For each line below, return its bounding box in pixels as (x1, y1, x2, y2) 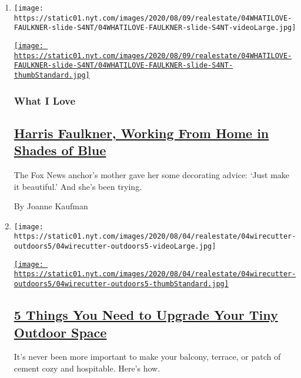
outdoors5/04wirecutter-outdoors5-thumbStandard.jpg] (14, 280, 229, 289)
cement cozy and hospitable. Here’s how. (14, 362, 160, 374)
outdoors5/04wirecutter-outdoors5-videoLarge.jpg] (14, 242, 216, 251)
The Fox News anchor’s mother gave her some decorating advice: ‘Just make (14, 169, 290, 181)
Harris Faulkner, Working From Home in (14, 123, 269, 142)
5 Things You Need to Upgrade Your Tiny (14, 306, 278, 324)
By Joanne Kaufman (14, 200, 88, 212)
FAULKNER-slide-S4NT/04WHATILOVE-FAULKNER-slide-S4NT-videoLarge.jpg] (14, 24, 296, 32)
